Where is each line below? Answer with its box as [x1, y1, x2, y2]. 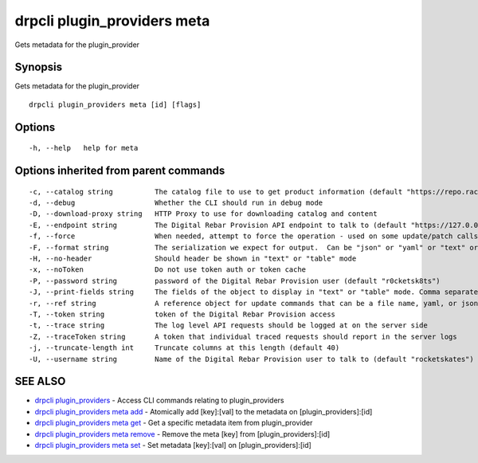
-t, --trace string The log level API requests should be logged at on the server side [29, 321, 428, 330]
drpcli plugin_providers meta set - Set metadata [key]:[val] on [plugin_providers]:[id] [34, 440, 312, 449]
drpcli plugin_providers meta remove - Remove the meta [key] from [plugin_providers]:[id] [34, 429, 331, 438]
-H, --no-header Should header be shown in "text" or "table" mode [29, 254, 357, 263]
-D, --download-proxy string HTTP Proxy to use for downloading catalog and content [29, 210, 378, 218]
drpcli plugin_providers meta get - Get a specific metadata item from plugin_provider [34, 418, 313, 428]
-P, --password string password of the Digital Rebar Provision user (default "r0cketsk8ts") [29, 276, 441, 285]
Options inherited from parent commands [14, 164, 225, 178]
